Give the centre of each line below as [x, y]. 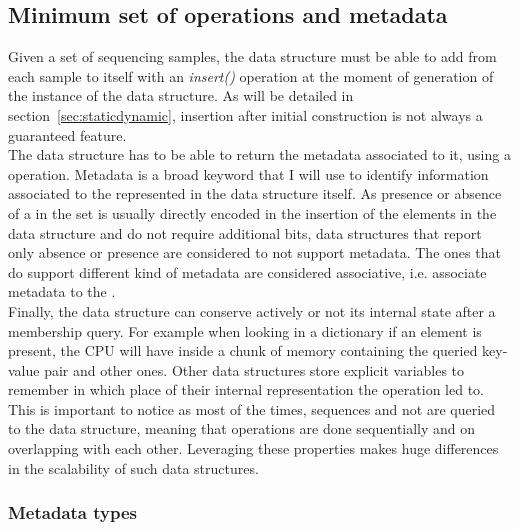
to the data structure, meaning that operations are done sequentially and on [242, 428]
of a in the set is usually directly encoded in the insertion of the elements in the [252, 212]
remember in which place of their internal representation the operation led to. [246, 389]
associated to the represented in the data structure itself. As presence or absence [255, 193]
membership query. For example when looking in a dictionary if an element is [245, 330]
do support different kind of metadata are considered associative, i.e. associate [247, 271]
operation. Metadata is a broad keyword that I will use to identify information [248, 173]
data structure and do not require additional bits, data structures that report [245, 232]
